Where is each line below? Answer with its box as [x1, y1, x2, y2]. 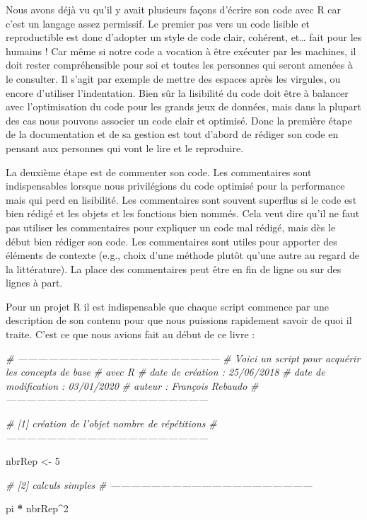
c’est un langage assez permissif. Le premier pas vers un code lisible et [6, 16, 310, 30]
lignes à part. [6, 275, 63, 290]
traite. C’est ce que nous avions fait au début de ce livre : [6, 327, 255, 342]
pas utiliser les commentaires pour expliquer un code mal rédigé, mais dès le [6, 219, 336, 234]
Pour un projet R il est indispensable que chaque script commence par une [6, 299, 330, 313]
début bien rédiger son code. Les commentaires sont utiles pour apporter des [6, 233, 337, 248]
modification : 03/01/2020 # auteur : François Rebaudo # [6, 378, 259, 393]
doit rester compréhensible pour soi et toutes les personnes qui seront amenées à [6, 57, 353, 72]
